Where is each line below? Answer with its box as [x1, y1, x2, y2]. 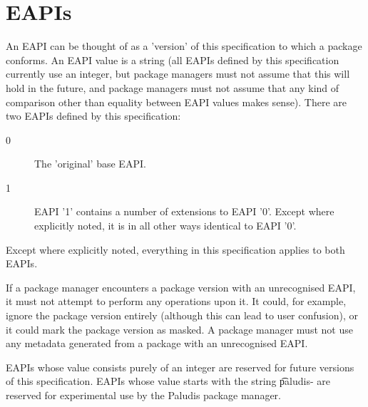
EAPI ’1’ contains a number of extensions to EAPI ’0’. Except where [34, 204, 334, 219]
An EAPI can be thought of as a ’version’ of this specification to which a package [6, 38, 362, 53]
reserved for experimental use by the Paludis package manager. [6, 388, 281, 402]
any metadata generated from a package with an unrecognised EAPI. [6, 336, 308, 351]
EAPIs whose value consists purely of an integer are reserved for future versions [6, 359, 354, 374]
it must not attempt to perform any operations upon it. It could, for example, [6, 294, 347, 309]
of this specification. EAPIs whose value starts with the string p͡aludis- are [6, 373, 330, 388]
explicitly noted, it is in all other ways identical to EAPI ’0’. [34, 218, 297, 233]
